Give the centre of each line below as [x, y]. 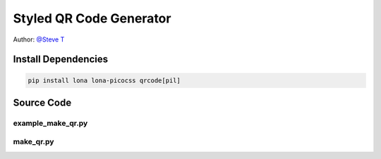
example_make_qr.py [50, 123]
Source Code [42, 102]
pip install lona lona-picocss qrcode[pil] [104, 80]
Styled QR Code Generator [92, 18]
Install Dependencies [61, 59]
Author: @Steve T [39, 39]
